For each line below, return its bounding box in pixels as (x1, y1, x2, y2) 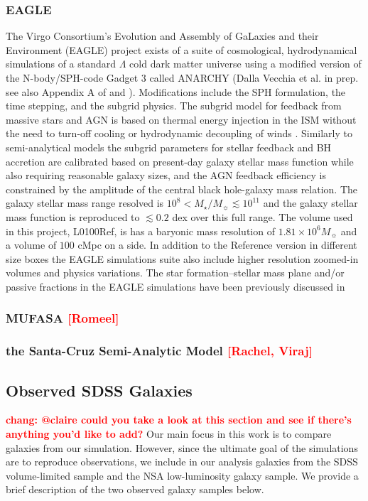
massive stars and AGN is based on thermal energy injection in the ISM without (6, 112, 357, 126)
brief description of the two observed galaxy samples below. (6, 482, 264, 497)
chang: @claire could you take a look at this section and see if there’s (6, 412, 352, 427)
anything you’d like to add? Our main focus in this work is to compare (6, 426, 332, 441)
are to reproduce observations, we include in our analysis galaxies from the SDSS (6, 454, 358, 469)
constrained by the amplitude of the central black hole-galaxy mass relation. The (6, 181, 358, 196)
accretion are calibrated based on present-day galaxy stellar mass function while (6, 153, 354, 168)
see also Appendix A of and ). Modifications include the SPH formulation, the (6, 84, 346, 99)
